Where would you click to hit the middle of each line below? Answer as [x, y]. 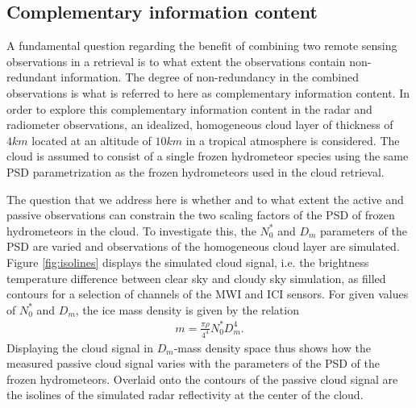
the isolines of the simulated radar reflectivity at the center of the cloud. [185, 395]
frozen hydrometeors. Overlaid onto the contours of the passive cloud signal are [202, 379]
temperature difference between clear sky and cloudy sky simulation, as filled [196, 278]
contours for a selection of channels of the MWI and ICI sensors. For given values [208, 294]
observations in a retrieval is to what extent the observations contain [176, 61]
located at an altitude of [92, 140]
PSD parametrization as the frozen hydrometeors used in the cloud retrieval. [196, 171]
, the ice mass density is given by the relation [187, 309]
